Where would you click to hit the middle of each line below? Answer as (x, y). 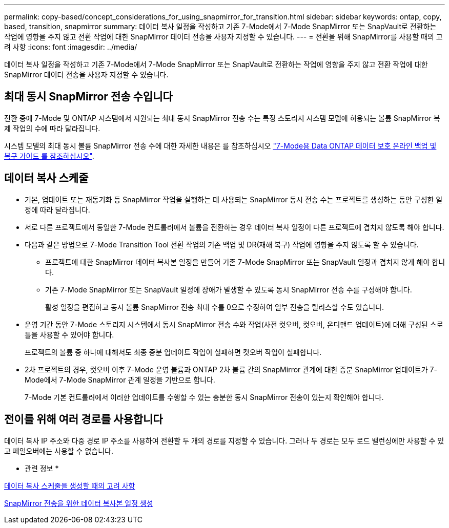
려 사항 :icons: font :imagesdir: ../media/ (71, 47)
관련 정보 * (42, 468)
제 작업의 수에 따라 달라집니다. (52, 128)
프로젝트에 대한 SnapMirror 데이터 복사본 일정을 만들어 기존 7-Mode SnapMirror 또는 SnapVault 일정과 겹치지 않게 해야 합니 (245, 262)
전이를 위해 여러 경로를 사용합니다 (84, 419)
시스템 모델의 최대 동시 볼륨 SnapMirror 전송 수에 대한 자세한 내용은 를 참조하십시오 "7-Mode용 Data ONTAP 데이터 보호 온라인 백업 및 (220, 145)
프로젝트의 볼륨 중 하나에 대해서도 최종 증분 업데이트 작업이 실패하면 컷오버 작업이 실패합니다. (173, 352)
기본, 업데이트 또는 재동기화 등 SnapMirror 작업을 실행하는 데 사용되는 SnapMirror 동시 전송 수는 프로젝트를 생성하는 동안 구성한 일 (234, 199)
